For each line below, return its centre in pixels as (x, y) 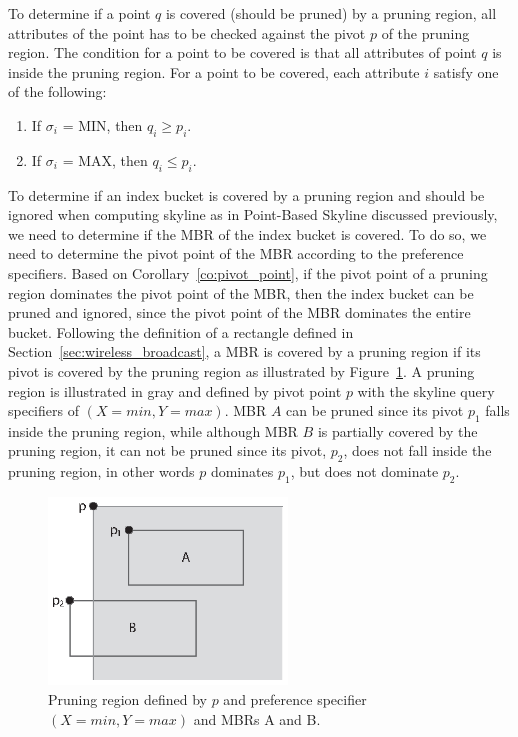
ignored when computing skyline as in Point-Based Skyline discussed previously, (253, 214)
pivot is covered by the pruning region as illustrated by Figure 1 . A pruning (241, 370)
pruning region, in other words (101, 471)
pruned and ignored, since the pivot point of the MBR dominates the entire (239, 312)
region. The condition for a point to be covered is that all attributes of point (242, 52)
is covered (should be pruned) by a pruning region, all (331, 13)
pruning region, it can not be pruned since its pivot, (167, 450)
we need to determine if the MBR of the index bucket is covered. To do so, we (247, 233)
